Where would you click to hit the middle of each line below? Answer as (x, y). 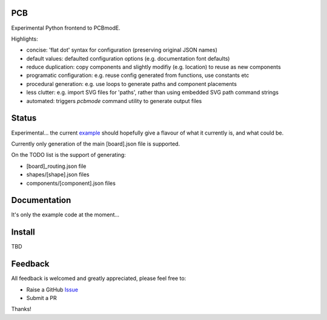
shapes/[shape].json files (58, 175)
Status (24, 118)
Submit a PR (41, 298)
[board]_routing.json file (56, 166)
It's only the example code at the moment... (65, 215)
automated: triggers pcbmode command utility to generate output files (114, 101)
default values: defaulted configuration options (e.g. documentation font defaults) (128, 58)
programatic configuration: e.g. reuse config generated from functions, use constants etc (138, 75)
